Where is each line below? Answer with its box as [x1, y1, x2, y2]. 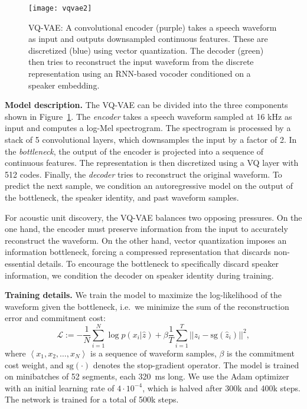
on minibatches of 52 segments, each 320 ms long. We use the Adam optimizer [5, 370, 289, 382]
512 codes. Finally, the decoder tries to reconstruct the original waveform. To [5, 168, 282, 180]
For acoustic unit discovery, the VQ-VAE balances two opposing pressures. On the [5, 211, 302, 223]
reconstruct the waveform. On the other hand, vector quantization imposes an [5, 234, 287, 246]
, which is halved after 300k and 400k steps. [142, 381, 301, 394]
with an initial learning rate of [5, 381, 115, 394]
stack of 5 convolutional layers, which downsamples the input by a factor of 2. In [5, 133, 297, 145]
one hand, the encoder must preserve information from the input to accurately [5, 223, 288, 235]
